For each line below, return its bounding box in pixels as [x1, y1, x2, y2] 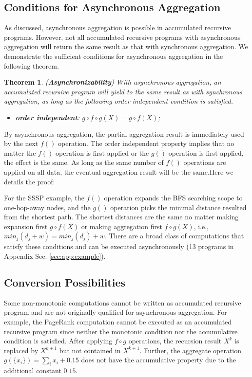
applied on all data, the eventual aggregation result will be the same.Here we [4, 166, 233, 177]
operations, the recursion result [128, 336, 222, 346]
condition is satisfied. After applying [4, 336, 113, 346]
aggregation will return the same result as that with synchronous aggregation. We [4, 41, 248, 52]
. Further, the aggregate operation [139, 345, 242, 355]
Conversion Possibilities [4, 275, 126, 290]
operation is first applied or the [56, 147, 149, 158]
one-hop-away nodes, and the [4, 202, 91, 212]
